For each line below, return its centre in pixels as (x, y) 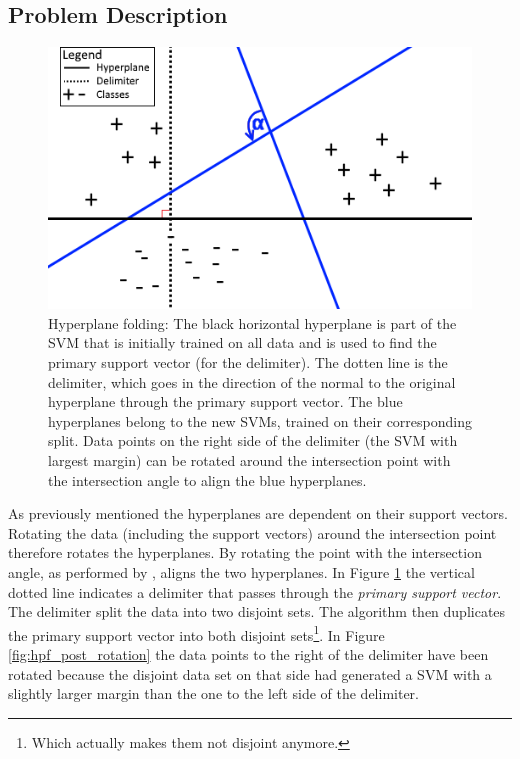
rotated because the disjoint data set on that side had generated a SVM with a (250, 673)
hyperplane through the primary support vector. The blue (225, 401)
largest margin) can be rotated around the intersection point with (249, 459)
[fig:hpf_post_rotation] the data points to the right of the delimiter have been (248, 653)
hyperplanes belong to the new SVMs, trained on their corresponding (260, 420)
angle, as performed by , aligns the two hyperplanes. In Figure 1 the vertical (241, 571)
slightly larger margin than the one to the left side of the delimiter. (213, 693)
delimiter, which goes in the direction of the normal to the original (252, 381)
